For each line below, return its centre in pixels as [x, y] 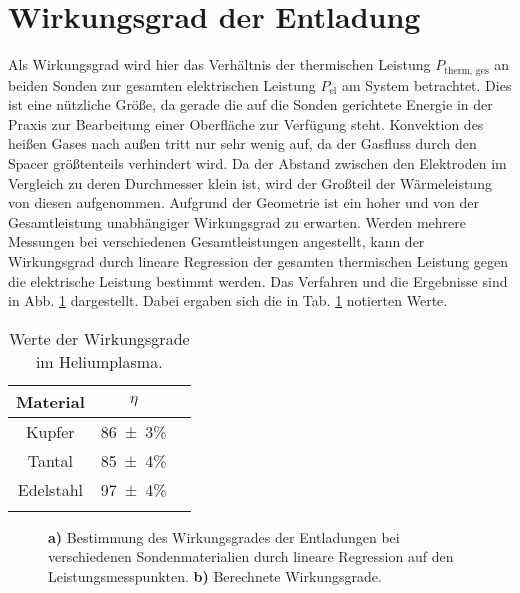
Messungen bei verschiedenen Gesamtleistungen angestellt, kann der [216, 241]
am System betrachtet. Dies [426, 84]
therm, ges [466, 70]
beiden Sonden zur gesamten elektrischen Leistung [162, 84]
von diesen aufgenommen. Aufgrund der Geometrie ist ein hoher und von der [244, 202]
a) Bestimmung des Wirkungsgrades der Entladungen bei [224, 536]
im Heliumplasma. [99, 361]
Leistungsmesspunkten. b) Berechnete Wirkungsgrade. [215, 575]
